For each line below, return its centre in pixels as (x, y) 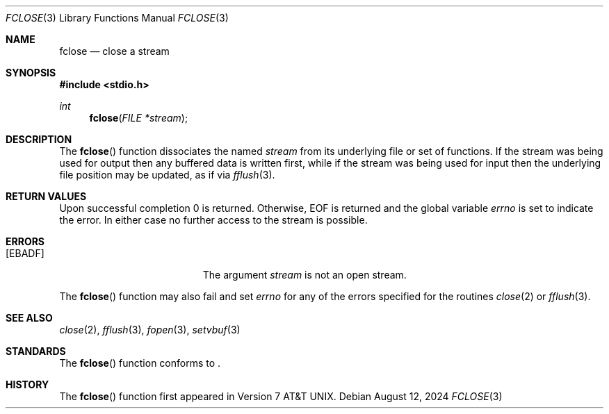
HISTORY (27, 384)
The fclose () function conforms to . (140, 363)
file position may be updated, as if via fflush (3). (167, 175)
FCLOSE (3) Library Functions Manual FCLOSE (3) (117, 18)
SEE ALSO (29, 318)
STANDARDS (36, 351)
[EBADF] (25, 253)
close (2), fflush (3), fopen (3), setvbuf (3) (150, 330)
